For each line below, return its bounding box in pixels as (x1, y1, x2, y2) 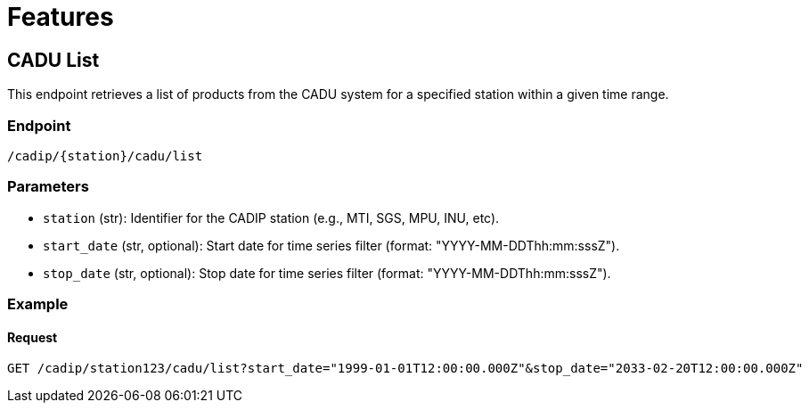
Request (7, 329, 58, 345)
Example (7, 295, 69, 314)
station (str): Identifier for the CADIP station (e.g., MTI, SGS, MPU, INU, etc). (43, 209, 500, 225)
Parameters (7, 177, 89, 196)
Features (7, 2, 114, 32)
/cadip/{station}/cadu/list (7, 148, 203, 163)
